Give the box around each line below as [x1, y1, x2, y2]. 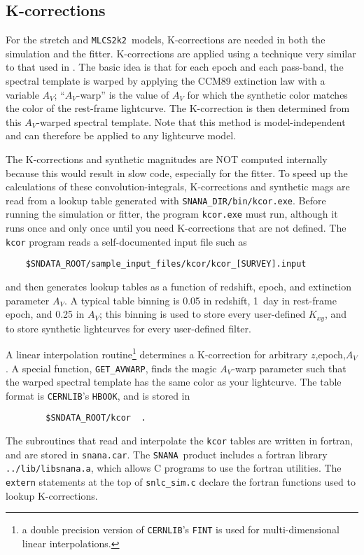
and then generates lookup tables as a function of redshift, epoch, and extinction [6, 279, 351, 294]
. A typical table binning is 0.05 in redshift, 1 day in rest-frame [64, 293, 337, 307]
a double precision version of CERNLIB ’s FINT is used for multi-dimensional [22, 522, 339, 537]
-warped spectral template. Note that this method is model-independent [36, 114, 346, 129]
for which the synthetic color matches [187, 87, 348, 101]
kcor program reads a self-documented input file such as [6, 234, 247, 248]
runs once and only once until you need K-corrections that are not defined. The [6, 220, 346, 235]
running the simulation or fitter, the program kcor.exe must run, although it [6, 206, 338, 221]
